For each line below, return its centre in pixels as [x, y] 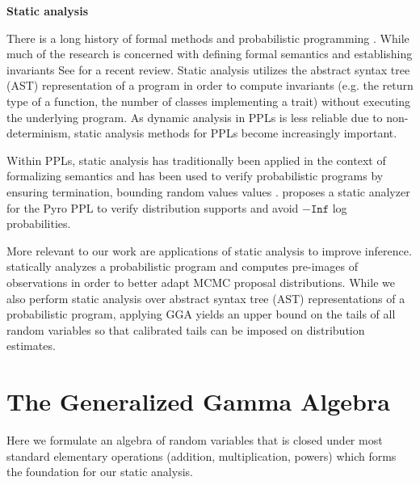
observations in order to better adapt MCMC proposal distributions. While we [201, 282]
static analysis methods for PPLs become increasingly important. [236, 133]
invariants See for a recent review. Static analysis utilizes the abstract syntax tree [208, 69]
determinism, [39, 133]
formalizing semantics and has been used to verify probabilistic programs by [195, 176]
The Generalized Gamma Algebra [198, 401]
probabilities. [39, 224]
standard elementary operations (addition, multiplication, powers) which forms [202, 455]
